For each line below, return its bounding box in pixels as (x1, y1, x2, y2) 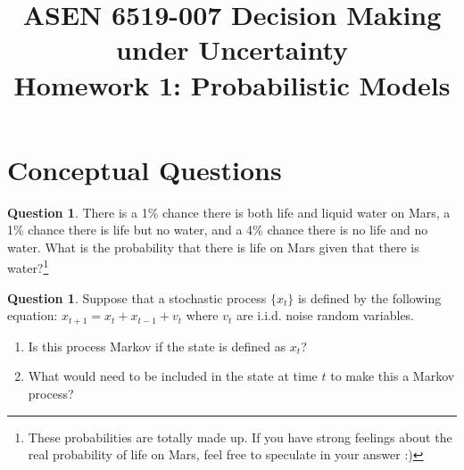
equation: (7, 306, 58, 325)
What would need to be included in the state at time (28, 367, 318, 385)
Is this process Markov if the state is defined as (28, 336, 286, 355)
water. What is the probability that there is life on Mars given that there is (7, 237, 419, 256)
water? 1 (7, 256, 49, 277)
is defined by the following (297, 288, 442, 307)
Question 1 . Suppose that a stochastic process (7, 288, 267, 307)
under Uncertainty (115, 31, 349, 68)
